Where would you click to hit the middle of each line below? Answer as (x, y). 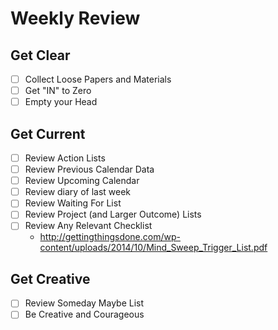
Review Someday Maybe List (84, 303)
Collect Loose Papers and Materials (98, 79)
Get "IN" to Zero (58, 91)
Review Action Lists (65, 158)
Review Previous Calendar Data (89, 169)
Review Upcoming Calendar (82, 181)
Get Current (48, 133)
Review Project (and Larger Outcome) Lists (113, 214)
